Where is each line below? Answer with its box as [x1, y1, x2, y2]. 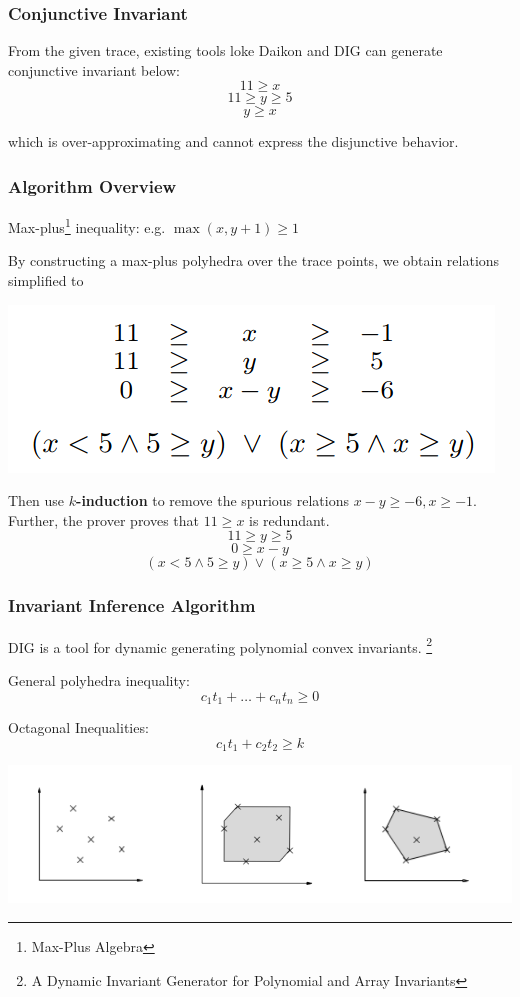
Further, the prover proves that [8, 509, 200, 530]
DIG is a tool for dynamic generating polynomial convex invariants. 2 [8, 633, 433, 657]
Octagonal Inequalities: [8, 716, 149, 737]
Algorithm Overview [8, 173, 177, 198]
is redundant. [249, 509, 330, 530]
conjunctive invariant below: [8, 59, 180, 80]
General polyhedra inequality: [8, 669, 190, 690]
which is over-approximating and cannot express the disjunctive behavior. [8, 131, 459, 152]
